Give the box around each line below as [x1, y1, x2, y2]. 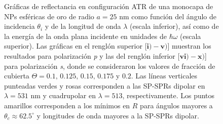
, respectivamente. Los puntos [122, 90, 215, 101]
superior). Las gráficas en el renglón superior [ [4, 40, 147, 51]
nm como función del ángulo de [119, 11, 216, 21]
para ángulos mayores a [140, 100, 213, 110]
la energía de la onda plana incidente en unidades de [4, 30, 167, 41]
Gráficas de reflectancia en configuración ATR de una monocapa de [4, 1, 213, 11]
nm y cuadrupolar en [30, 90, 96, 101]
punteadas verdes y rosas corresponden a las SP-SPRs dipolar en [4, 80, 205, 91]
